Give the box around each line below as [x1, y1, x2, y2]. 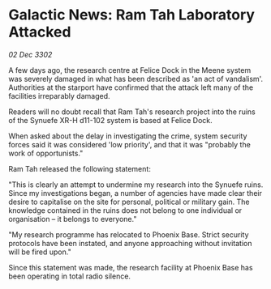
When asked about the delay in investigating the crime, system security [8, 131, 247, 141]
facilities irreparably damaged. [8, 91, 110, 100]
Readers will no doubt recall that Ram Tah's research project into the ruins [8, 107, 256, 117]
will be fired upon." [8, 247, 71, 257]
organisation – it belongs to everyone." [8, 214, 137, 223]
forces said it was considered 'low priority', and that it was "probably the [8, 139, 252, 149]
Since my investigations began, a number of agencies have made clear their [8, 188, 262, 198]
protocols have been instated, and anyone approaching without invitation [8, 238, 252, 248]
